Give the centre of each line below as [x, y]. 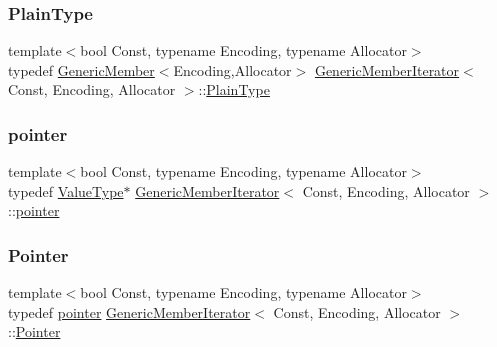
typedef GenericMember [81, 69]
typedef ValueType [66, 190]
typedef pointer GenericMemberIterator [129, 311]
